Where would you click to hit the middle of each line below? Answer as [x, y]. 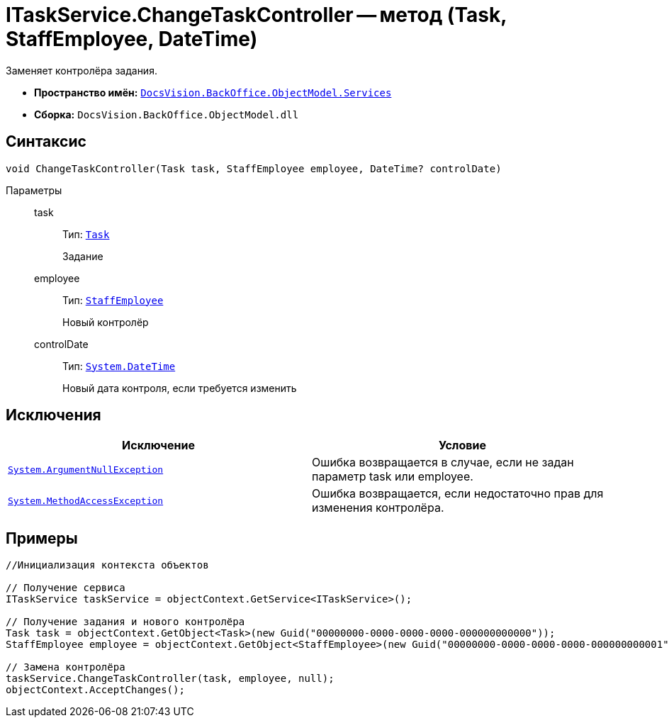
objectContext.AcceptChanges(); [95, 690]
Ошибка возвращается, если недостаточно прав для [458, 494]
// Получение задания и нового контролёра [125, 622]
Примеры [42, 538]
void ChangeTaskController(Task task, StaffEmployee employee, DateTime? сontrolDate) [254, 168]
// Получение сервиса [66, 588]
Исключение [158, 445]
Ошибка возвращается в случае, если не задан [443, 463]
